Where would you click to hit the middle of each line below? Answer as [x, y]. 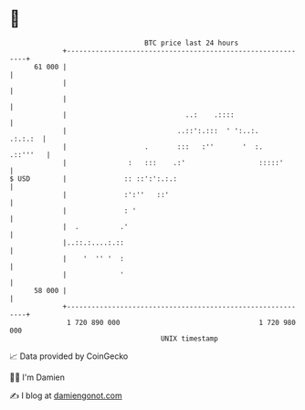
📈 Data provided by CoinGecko [69, 356]
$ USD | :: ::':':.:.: [94, 179]
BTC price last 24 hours [192, 43]
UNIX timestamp [189, 338]
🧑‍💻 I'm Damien [37, 377]
